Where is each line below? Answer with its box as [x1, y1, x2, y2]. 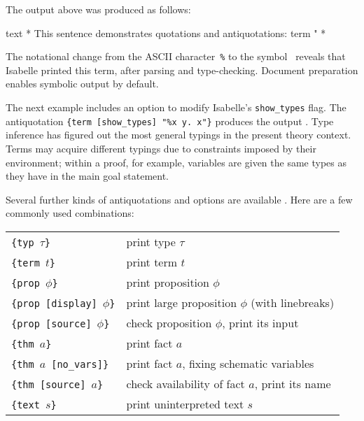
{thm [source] [11, 378, 86, 390]
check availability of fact [126, 375, 245, 392]
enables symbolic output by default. [6, 76, 159, 91]
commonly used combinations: [6, 206, 134, 220]
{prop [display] [11, 297, 97, 309]
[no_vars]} [51, 358, 109, 370]
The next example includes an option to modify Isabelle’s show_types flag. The [6, 100, 346, 115]
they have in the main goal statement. [6, 169, 169, 183]
